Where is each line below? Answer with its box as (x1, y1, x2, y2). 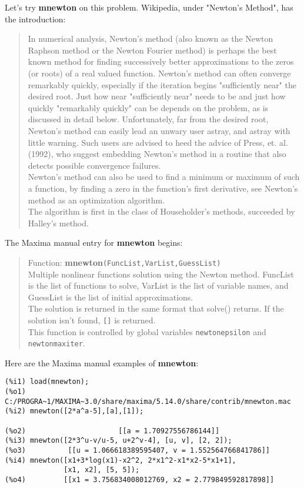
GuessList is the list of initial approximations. (28, 290, 193, 303)
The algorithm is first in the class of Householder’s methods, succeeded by (28, 205, 295, 218)
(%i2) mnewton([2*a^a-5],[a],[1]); (5, 407, 144, 416)
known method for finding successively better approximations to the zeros (28, 55, 294, 68)
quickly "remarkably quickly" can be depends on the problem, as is (28, 101, 269, 113)
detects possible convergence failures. (28, 159, 161, 171)
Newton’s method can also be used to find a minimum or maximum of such (28, 171, 300, 183)
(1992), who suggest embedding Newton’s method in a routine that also (28, 148, 286, 160)
